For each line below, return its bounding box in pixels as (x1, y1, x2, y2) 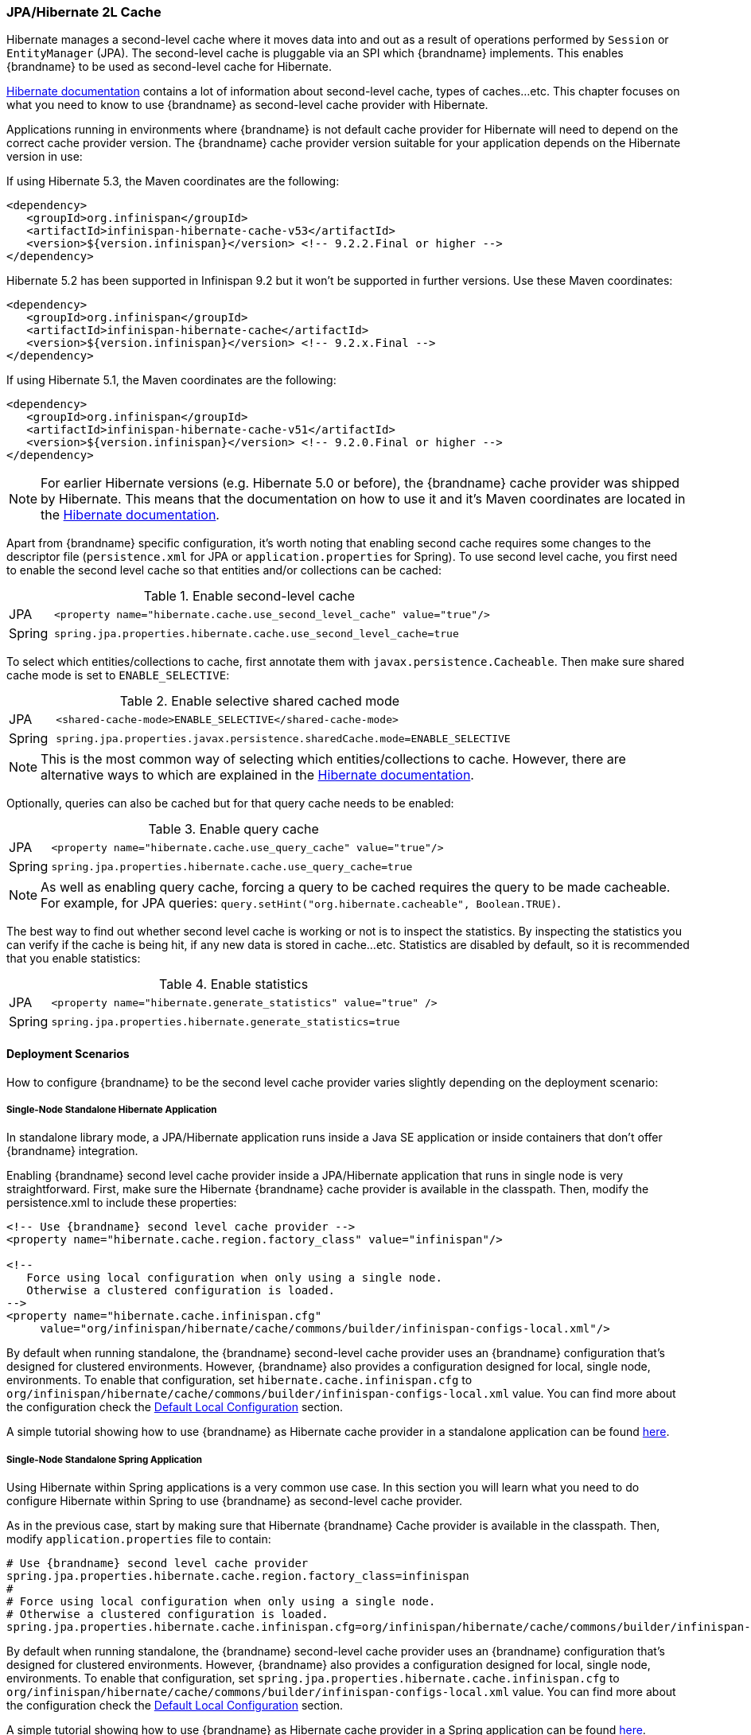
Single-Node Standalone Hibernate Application (6, 1103, 217, 1115)
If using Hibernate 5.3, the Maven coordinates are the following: (6, 174, 340, 189)
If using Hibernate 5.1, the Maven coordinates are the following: (6, 373, 337, 387)
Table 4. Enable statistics (159, 976, 309, 993)
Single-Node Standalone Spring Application (6, 1453, 203, 1465)
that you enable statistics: (6, 951, 141, 966)
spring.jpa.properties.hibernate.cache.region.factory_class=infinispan (6, 1570, 469, 1583)
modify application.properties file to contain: (6, 1532, 271, 1546)
